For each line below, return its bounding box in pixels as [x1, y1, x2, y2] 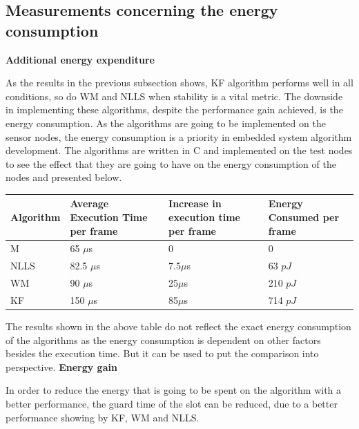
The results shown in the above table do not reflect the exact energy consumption [6, 319, 351, 334]
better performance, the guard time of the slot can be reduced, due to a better [6, 397, 338, 411]
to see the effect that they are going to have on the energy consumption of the [6, 156, 336, 171]
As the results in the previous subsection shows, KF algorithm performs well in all [6, 75, 353, 90]
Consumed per [268, 210, 340, 225]
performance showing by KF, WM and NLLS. [6, 410, 200, 424]
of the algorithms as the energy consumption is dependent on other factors [6, 332, 321, 347]
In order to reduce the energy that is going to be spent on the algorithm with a [6, 383, 342, 397]
